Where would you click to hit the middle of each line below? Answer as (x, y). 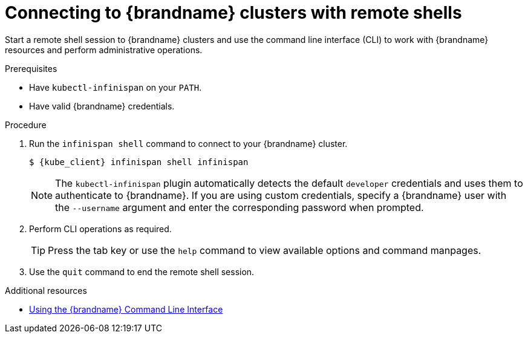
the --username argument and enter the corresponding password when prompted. (240, 207)
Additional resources (46, 290)
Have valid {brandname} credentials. (102, 106)
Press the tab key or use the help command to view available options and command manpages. (265, 250)
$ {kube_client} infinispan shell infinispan (139, 162)
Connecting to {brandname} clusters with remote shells (233, 13)
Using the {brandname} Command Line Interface (126, 309)
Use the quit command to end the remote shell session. (142, 271)
